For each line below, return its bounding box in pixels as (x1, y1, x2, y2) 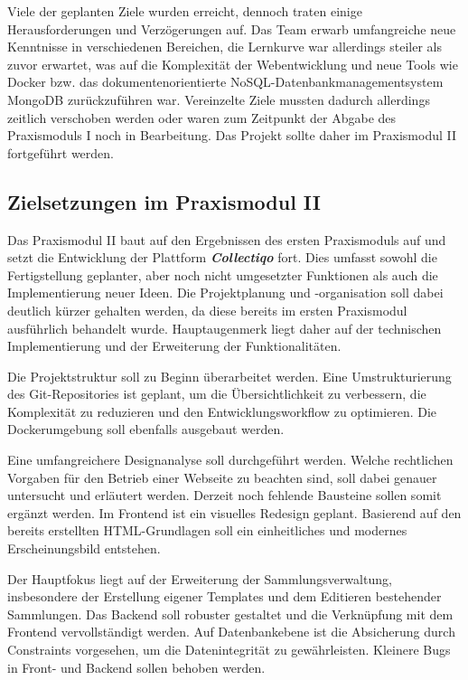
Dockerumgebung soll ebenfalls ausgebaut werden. (7, 420, 285, 439)
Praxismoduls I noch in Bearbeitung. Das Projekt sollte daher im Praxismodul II (7, 126, 457, 145)
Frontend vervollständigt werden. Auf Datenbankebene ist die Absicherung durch (7, 622, 455, 641)
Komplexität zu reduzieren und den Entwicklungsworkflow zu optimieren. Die (7, 401, 437, 420)
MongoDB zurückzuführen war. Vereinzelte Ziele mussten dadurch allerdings (7, 90, 430, 109)
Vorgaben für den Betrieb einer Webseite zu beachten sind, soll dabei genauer (7, 467, 437, 486)
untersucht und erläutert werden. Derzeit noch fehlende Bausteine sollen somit (7, 486, 442, 505)
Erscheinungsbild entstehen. (7, 539, 161, 558)
